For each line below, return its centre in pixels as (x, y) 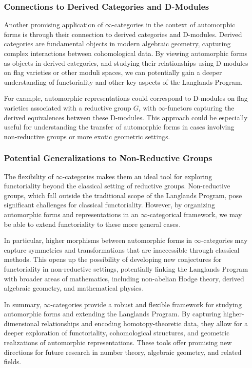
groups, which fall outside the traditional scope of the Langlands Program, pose (123, 195)
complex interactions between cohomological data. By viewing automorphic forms (126, 53)
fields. (13, 361)
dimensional (22, 323)
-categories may (224, 240)
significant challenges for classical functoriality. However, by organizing (109, 205)
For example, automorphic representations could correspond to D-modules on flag (126, 98)
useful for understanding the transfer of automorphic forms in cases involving (119, 127)
